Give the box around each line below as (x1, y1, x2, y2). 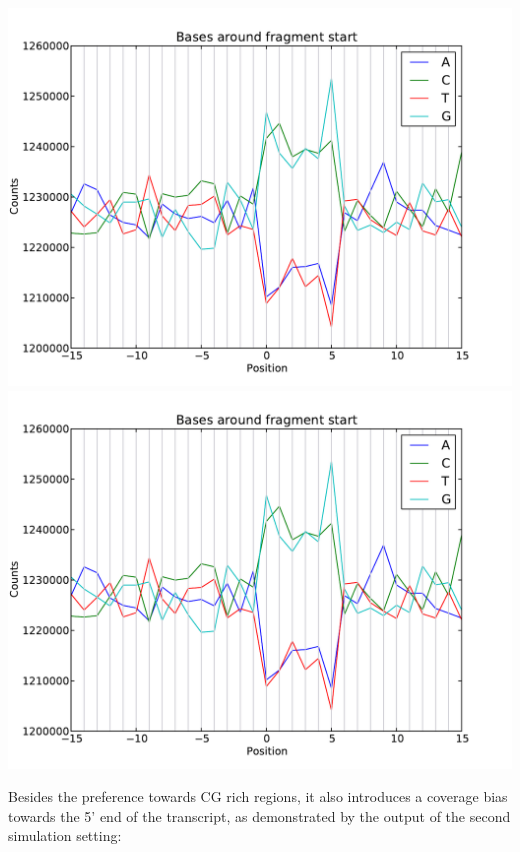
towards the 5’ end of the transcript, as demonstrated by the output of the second (8, 805, 511, 826)
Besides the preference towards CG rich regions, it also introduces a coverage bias (8, 786, 508, 807)
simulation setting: (8, 825, 122, 846)
